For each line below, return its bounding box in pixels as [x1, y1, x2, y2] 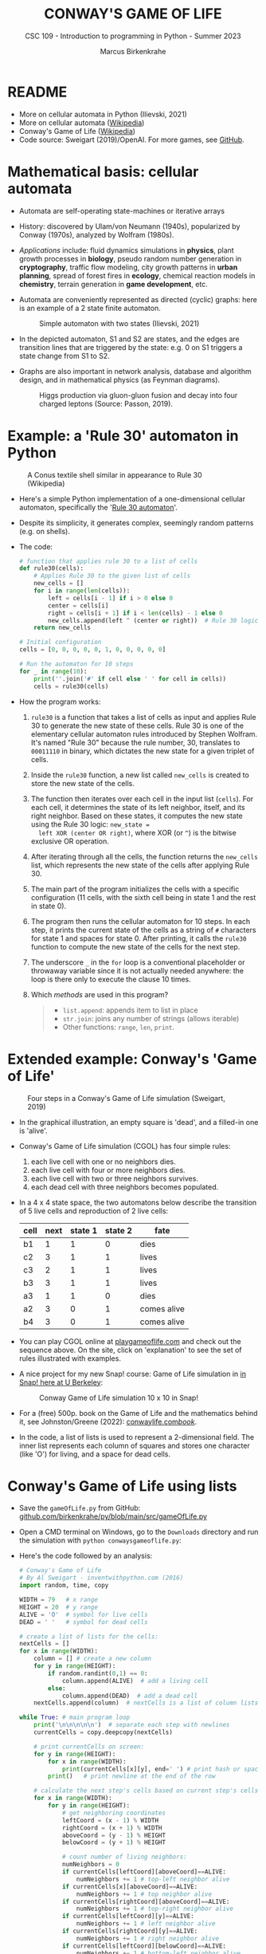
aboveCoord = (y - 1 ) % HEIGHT [61, 1831, 166, 1839]
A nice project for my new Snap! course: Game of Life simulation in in [18, 1369, 246, 1378]
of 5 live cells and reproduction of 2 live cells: [18, 1205, 169, 1216]
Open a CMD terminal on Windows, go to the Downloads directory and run [18, 1527, 259, 1537]
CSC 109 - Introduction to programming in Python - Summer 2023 [25, 31, 241, 41]
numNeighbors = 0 [61, 1861, 120, 1869]
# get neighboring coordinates [61, 1809, 166, 1817]
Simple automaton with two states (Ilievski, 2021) [38, 318, 200, 328]
